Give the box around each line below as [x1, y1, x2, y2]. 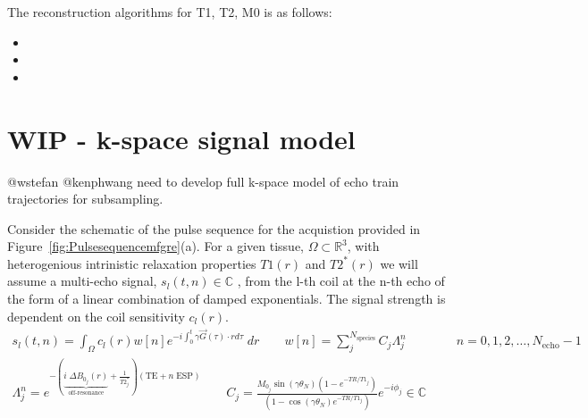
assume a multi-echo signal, [7, 272, 157, 290]
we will [380, 254, 418, 272]
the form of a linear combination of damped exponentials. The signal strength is [7, 289, 446, 308]
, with [347, 237, 380, 255]
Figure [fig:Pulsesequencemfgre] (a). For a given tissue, [7, 237, 304, 255]
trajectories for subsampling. [7, 189, 164, 208]
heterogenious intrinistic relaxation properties [7, 254, 256, 272]
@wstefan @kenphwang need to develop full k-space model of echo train [7, 171, 399, 190]
